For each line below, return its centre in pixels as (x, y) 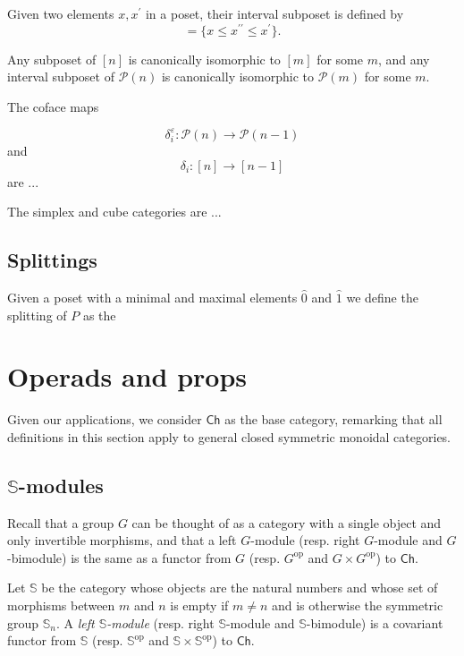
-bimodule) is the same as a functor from (119, 557)
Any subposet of (52, 59)
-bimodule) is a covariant (375, 622)
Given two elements (61, 13)
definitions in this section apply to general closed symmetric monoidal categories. (229, 436)
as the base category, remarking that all (333, 419)
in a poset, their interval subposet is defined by (274, 13)
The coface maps (53, 106)
